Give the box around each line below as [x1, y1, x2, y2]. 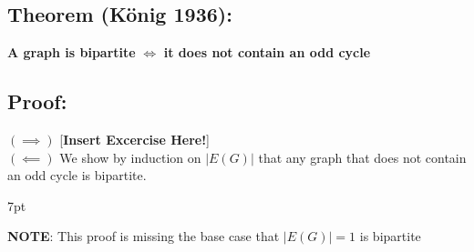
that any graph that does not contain [258, 147, 467, 166]
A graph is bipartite [7, 43, 136, 62]
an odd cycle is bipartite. [7, 166, 147, 185]
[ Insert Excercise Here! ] [59, 130, 210, 148]
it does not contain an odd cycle [163, 43, 371, 62]
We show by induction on [59, 147, 201, 166]
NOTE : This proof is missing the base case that [7, 227, 280, 246]
